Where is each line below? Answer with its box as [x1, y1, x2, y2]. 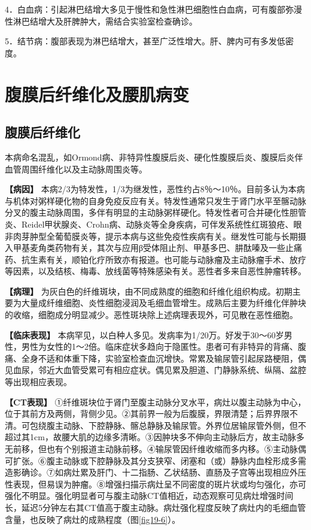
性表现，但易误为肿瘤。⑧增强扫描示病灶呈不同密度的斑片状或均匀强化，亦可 [5, 477, 306, 490]
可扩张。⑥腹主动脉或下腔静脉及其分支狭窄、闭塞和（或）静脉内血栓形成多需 [5, 454, 306, 467]
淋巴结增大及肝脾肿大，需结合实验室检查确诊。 [13, 14, 197, 27]
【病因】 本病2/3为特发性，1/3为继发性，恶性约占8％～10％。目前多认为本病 [5, 183, 305, 195]
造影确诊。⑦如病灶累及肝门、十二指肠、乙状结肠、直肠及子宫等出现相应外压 [5, 466, 306, 478]
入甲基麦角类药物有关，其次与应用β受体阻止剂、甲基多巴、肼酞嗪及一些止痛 [5, 241, 303, 254]
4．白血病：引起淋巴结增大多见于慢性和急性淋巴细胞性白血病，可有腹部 [5, 3, 285, 15]
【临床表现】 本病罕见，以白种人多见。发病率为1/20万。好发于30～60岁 [5, 328, 284, 341]
